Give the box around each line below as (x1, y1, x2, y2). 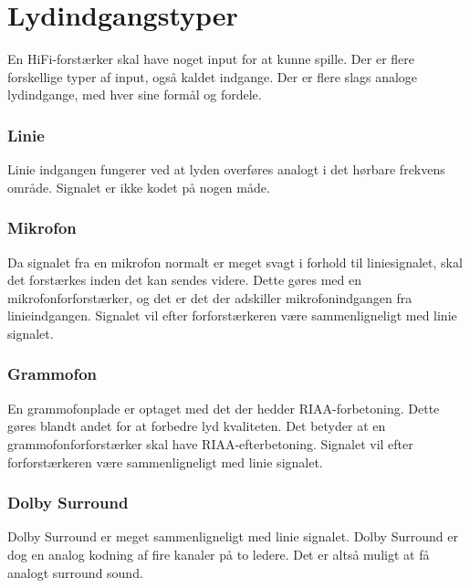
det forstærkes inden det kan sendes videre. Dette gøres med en (7, 270, 362, 289)
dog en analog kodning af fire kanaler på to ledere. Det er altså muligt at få (7, 544, 430, 563)
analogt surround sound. (7, 562, 143, 582)
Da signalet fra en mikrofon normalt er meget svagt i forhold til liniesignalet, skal (7, 252, 463, 271)
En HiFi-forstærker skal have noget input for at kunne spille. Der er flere (7, 49, 414, 68)
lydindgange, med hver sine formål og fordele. (7, 85, 262, 104)
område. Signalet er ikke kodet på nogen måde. (7, 177, 270, 196)
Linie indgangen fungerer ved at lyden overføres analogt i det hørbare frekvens (7, 160, 445, 179)
